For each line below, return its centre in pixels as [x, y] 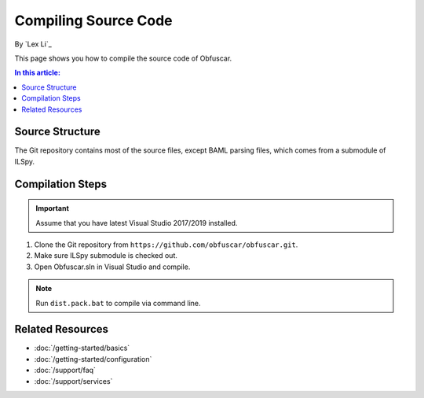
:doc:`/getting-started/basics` [82, 348]
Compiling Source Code [93, 20]
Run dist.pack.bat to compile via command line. [118, 303]
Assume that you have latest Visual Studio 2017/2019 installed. [137, 223]
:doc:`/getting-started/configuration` [93, 359]
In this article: [37, 73]
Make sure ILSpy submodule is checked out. [106, 256]
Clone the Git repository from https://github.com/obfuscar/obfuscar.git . [166, 245]
